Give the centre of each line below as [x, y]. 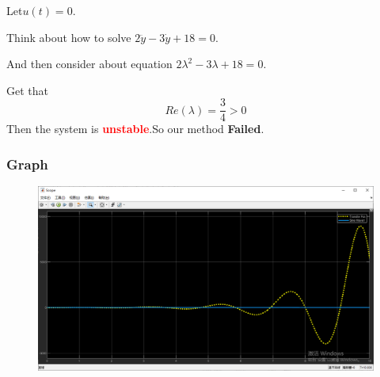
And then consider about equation [89, 64]
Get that [27, 90]
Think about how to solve [69, 37]
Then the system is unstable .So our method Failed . [135, 129]
